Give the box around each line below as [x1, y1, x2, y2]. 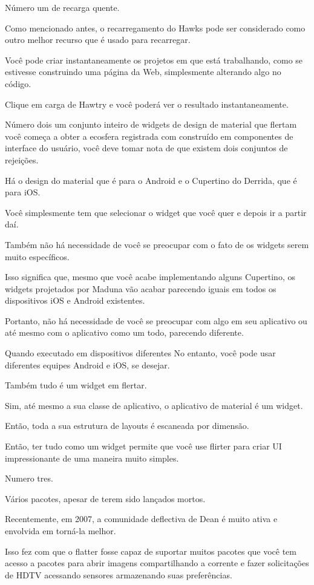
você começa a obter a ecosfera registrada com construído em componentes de [5, 129, 293, 142]
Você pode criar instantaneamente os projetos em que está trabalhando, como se [5, 53, 303, 66]
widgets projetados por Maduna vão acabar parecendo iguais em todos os [5, 282, 276, 295]
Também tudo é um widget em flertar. [5, 379, 147, 391]
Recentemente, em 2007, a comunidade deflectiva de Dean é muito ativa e [5, 512, 278, 525]
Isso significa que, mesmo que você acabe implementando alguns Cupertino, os [5, 270, 295, 283]
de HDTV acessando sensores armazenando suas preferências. [5, 568, 232, 581]
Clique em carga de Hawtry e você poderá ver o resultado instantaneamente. [5, 97, 289, 110]
